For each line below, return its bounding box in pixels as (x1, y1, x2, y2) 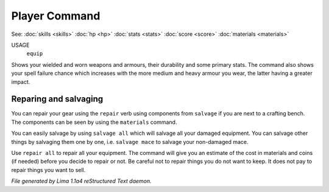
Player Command (11, 9, 101, 22)
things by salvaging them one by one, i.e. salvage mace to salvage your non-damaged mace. (11, 138, 249, 145)
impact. (11, 78, 30, 85)
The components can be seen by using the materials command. (11, 118, 177, 126)
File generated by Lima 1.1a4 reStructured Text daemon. (11, 177, 152, 185)
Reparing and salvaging (11, 94, 104, 105)
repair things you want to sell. (11, 166, 86, 173)
